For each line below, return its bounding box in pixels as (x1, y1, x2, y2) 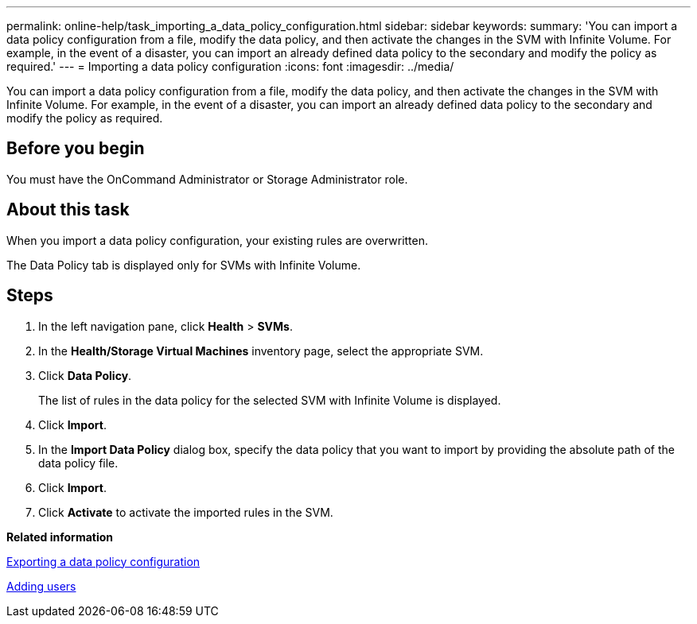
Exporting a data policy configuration (6, 554, 201, 568)
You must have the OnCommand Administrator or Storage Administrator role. (6, 172, 408, 186)
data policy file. (38, 455, 119, 470)
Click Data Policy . (38, 368, 132, 382)
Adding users (6, 579, 76, 593)
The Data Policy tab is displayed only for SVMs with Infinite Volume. (6, 258, 361, 272)
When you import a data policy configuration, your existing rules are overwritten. (6, 233, 429, 247)
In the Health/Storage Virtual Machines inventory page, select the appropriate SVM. (38, 343, 484, 358)
